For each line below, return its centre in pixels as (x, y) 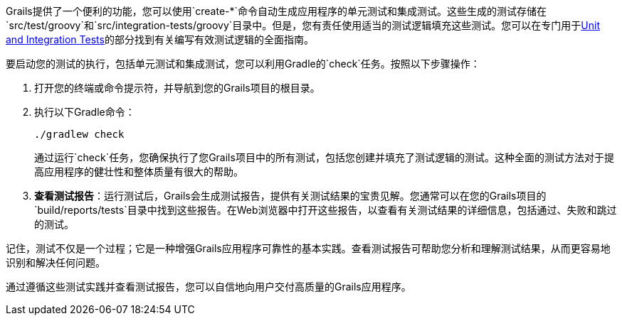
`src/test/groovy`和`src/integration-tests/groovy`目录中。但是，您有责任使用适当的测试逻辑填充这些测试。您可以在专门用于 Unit (303, 25)
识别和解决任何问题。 (56, 262)
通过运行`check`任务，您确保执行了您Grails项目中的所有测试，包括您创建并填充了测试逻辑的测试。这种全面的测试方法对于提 (324, 157)
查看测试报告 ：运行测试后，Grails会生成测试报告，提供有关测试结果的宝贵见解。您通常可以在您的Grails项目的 (290, 196)
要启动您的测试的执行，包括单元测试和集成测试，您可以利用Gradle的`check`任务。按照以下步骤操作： (243, 64)
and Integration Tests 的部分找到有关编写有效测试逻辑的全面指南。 (160, 39)
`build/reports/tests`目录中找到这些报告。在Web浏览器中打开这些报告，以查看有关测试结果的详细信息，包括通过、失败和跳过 (326, 210)
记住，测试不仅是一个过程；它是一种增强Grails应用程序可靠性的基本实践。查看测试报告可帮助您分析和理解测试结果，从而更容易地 (308, 248)
